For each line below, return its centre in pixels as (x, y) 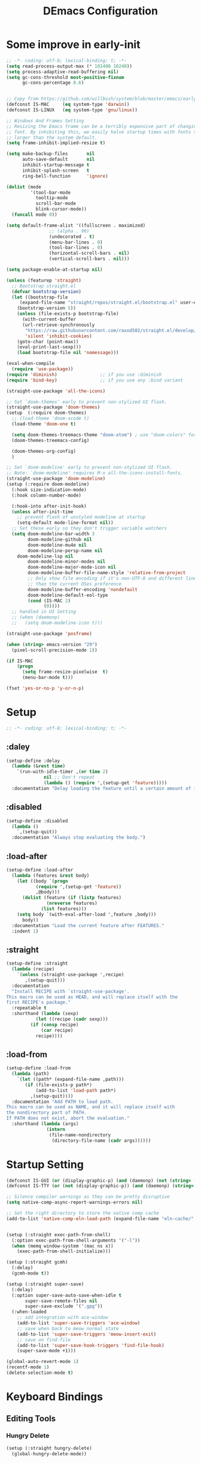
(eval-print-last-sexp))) (49, 347)
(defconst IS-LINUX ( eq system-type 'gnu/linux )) (72, 110)
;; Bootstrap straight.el (44, 286)
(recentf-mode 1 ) (28, 1367)
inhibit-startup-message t (56, 165)
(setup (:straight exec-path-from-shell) (59, 1235)
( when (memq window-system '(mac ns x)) (63, 1246)
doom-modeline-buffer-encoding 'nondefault (83, 589)
